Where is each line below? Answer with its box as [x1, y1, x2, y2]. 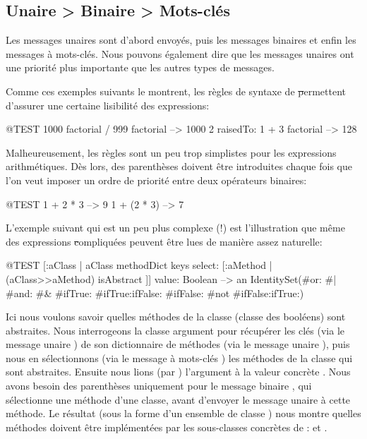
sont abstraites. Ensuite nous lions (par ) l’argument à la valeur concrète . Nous [6, 364, 351, 379]
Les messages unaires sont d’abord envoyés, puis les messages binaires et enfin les [6, 32, 356, 47]
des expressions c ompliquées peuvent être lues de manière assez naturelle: [6, 234, 323, 248]
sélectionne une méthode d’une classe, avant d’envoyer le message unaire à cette [6, 392, 351, 407]
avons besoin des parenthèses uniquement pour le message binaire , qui [6, 378, 312, 393]
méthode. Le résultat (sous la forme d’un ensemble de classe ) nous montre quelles [6, 406, 361, 421]
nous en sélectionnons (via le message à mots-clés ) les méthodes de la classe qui [6, 350, 353, 365]
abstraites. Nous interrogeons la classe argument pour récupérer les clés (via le [6, 323, 344, 337]
